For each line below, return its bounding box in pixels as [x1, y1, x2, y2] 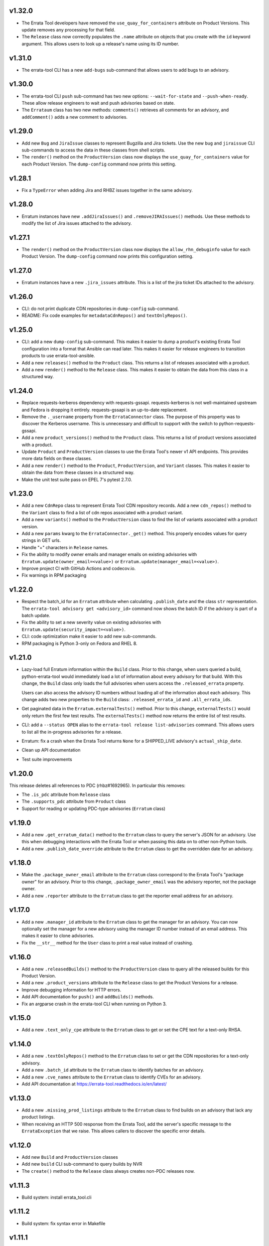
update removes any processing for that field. [21, 26, 116, 32]
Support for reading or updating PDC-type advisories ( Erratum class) [21, 805, 165, 811]
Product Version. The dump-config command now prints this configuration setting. [21, 253, 194, 259]
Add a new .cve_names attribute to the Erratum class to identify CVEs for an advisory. [21, 1074, 202, 1080]
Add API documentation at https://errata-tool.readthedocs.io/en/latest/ [21, 1081, 167, 1087]
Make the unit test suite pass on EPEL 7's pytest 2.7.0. [21, 476, 133, 482]
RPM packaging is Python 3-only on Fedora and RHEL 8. [21, 640, 137, 646]
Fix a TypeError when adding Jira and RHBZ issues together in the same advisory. [21, 187, 193, 193]
